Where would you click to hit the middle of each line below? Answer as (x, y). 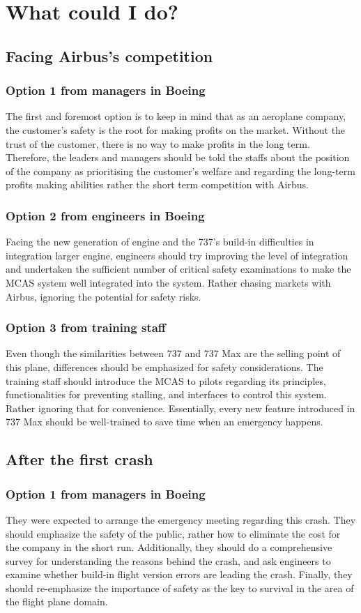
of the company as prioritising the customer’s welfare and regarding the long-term (180, 171)
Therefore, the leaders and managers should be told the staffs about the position (178, 157)
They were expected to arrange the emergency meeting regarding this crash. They (181, 519)
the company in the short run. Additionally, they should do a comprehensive (169, 547)
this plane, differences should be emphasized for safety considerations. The (164, 366)
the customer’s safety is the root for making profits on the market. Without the (176, 129)
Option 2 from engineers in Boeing (105, 215)
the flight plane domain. (57, 601)
